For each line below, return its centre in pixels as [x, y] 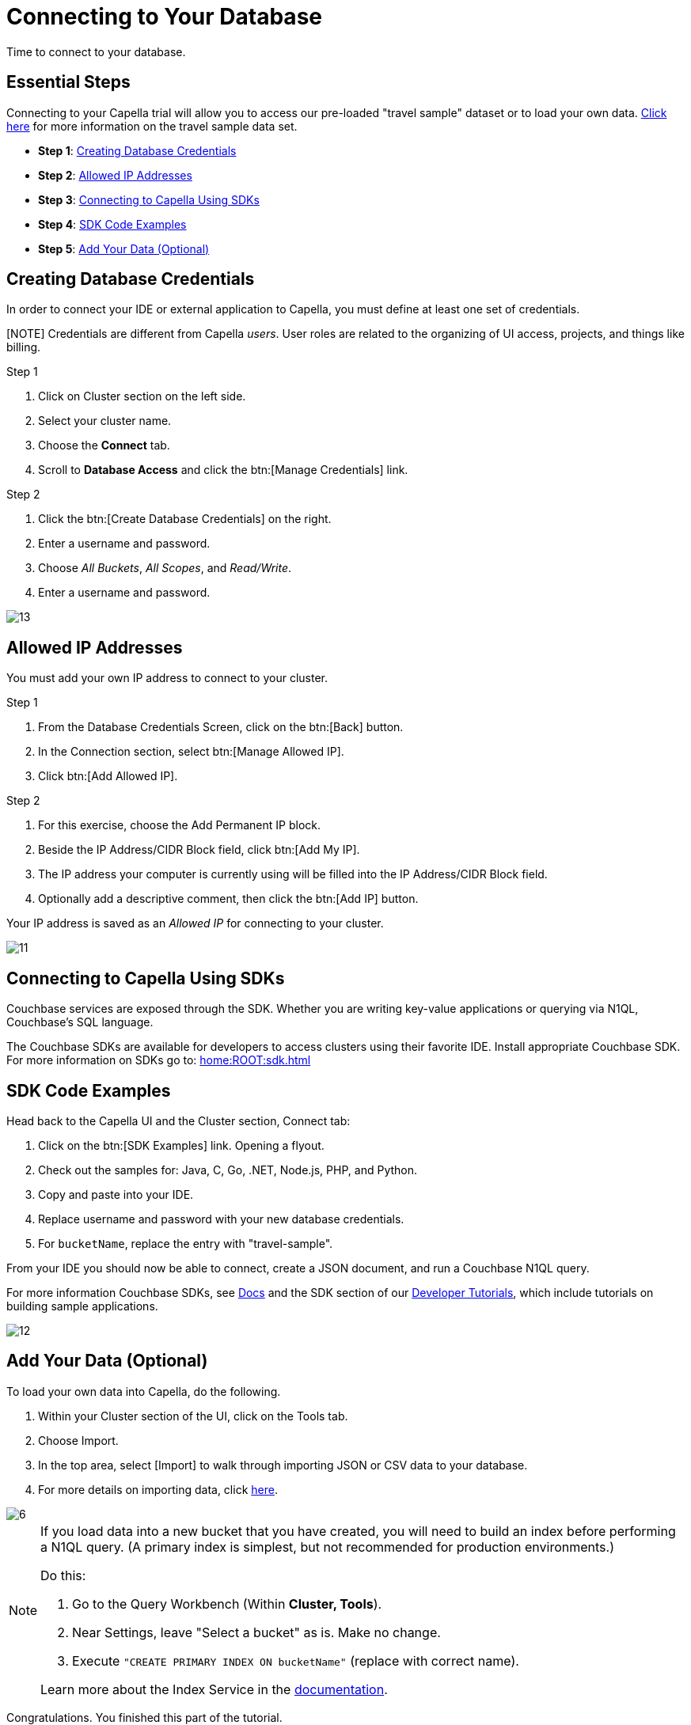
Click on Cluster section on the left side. [142, 396]
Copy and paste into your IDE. [116, 1194]
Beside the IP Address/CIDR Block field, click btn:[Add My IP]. [199, 850]
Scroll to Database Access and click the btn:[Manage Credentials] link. [223, 470]
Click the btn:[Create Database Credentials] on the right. [185, 519]
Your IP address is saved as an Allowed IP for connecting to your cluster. [195, 923]
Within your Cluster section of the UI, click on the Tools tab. [193, 1416]
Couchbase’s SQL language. [80, 1022]
